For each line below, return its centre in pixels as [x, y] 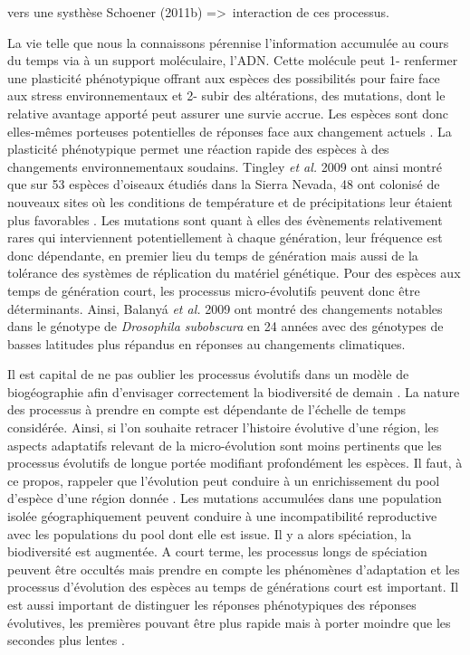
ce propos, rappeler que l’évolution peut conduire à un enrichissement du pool [224, 480]
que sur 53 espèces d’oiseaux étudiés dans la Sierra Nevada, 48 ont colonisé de [224, 184]
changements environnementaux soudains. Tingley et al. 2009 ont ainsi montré [225, 166]
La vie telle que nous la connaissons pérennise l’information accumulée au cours [228, 42]
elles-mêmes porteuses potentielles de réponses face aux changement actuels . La [230, 131]
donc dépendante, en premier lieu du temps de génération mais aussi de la [213, 255]
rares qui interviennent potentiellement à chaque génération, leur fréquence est [225, 237]
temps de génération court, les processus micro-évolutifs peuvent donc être [214, 290]
